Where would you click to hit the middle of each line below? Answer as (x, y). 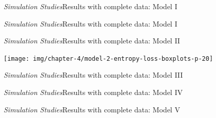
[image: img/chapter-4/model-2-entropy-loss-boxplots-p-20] (109, 58)
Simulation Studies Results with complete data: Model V (92, 109)
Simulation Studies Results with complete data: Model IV (93, 92)
